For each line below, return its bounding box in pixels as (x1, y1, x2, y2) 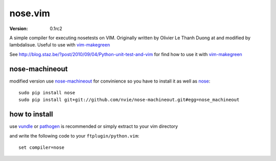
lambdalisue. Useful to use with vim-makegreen (9, 42, 110, 48)
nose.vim (9, 8, 51, 19)
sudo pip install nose (18, 90, 76, 96)
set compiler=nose (18, 145, 65, 150)
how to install (9, 110, 53, 119)
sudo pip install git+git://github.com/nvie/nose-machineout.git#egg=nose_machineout (18, 97, 240, 103)
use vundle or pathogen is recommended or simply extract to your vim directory (9, 123, 178, 129)
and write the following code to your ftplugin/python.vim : (9, 132, 140, 139)
